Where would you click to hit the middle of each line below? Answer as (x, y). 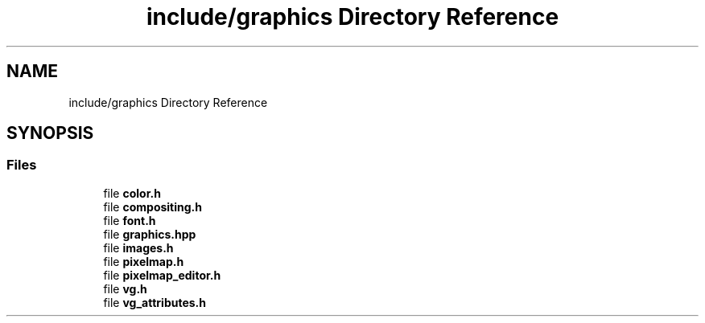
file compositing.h (153, 206)
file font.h (130, 220)
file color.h (132, 193)
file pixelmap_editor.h (162, 275)
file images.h (138, 247)
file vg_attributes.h (155, 302)
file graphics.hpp (150, 234)
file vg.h (125, 288)
